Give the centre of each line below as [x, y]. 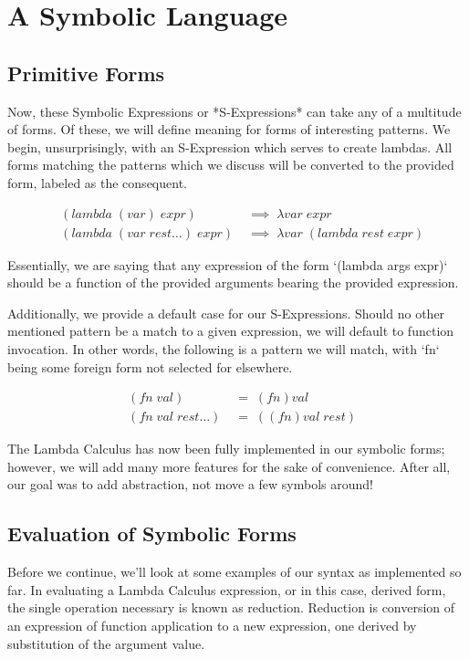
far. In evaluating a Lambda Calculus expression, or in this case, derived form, [227, 589]
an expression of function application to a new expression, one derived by [212, 625]
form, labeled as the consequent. [97, 182]
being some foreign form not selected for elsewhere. [150, 366]
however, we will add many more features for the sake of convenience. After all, [229, 466]
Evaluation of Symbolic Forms [152, 533]
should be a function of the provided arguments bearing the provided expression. [233, 282]
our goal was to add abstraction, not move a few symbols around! [190, 484]
